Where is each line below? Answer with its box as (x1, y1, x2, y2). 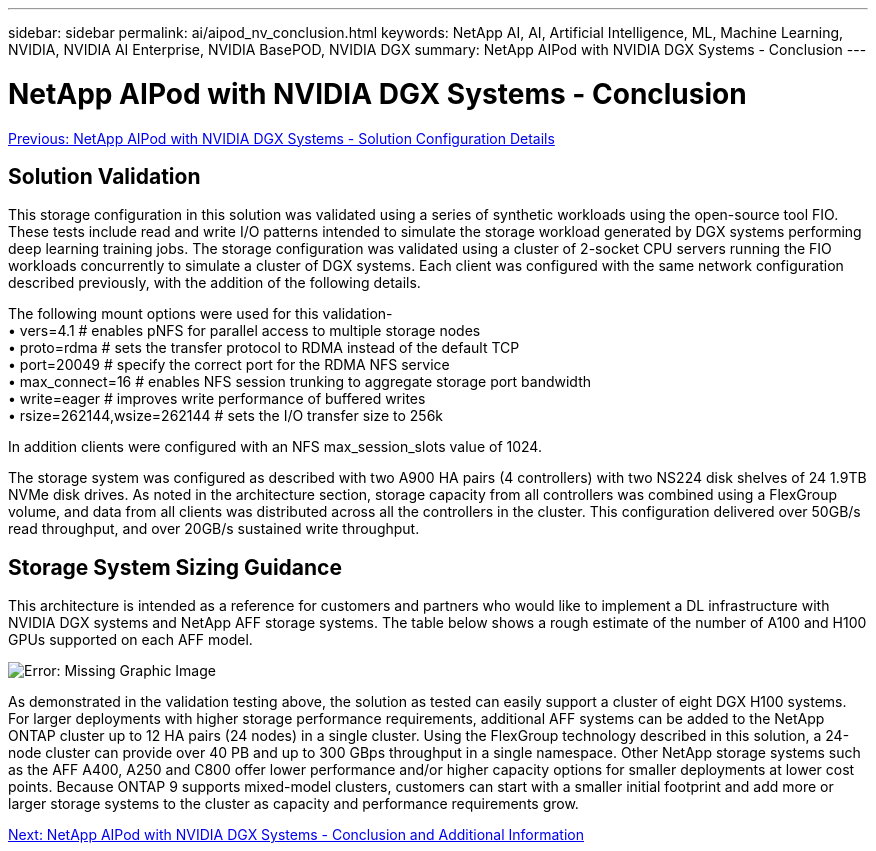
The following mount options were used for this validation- (8, 305, 393, 323)
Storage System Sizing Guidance (8, 554, 342, 580)
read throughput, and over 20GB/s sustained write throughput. (8, 520, 420, 538)
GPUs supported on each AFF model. (8, 631, 253, 649)
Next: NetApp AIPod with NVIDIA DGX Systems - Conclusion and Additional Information (8, 826, 584, 844)
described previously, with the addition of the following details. (8, 274, 421, 292)
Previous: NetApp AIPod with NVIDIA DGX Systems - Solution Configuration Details (8, 129, 555, 147)
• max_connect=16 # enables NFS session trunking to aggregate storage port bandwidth (8, 373, 592, 391)
